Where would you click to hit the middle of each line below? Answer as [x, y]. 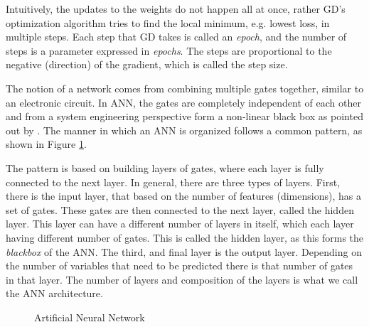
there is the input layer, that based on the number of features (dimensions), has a [183, 196]
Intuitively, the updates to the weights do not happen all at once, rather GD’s [176, 9]
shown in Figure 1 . [46, 144]
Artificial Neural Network [90, 317]
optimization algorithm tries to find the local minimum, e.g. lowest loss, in [168, 22]
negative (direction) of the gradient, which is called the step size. [147, 64]
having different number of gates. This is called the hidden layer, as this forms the [185, 237]
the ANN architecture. [54, 293]
